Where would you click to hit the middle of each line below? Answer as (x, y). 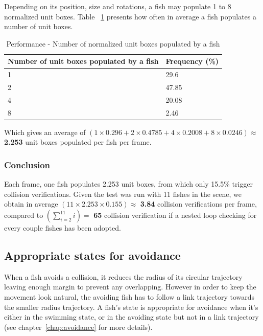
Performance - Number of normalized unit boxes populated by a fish (113, 43)
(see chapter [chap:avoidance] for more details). (78, 327)
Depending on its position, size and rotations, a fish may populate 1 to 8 (118, 6)
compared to (24, 215)
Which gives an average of (45, 132)
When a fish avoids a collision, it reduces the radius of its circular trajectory (123, 276)
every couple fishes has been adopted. (63, 228)
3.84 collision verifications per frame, (198, 204)
